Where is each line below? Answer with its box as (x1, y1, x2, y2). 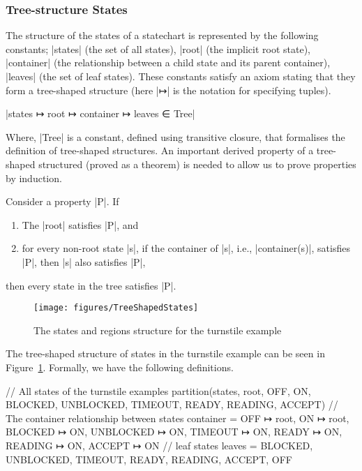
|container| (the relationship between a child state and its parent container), (6, 55, 331, 70)
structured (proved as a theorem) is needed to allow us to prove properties (38, 156, 356, 171)
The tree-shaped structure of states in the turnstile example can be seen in (6, 346, 325, 361)
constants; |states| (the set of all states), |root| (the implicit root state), (6, 41, 310, 56)
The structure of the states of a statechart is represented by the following (6, 28, 319, 43)
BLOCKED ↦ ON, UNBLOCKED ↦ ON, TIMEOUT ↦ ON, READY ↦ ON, (6, 424, 342, 439)
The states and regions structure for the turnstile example (33, 322, 282, 337)
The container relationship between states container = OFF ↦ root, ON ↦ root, (6, 410, 349, 425)
